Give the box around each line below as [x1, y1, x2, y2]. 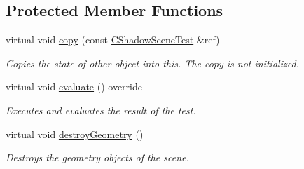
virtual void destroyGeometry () [6, 126, 144, 141]
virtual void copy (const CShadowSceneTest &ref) [6, 32, 220, 47]
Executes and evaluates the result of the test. [6, 102, 196, 117]
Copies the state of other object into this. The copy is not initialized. [6, 55, 299, 70]
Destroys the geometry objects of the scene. [6, 150, 189, 165]
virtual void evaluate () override [6, 79, 142, 94]
